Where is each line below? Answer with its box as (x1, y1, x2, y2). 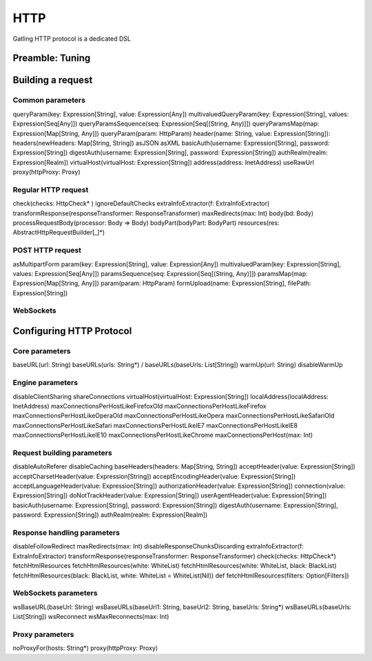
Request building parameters (12, 448, 113, 457)
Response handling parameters (12, 528, 121, 537)
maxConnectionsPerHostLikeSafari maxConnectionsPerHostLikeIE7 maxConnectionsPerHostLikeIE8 (12, 421, 298, 429)
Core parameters (12, 346, 71, 356)
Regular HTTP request (12, 185, 89, 195)
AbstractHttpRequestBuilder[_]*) (12, 228, 105, 237)
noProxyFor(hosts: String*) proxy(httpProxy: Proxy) (12, 644, 158, 652)
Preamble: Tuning (12, 52, 91, 64)
